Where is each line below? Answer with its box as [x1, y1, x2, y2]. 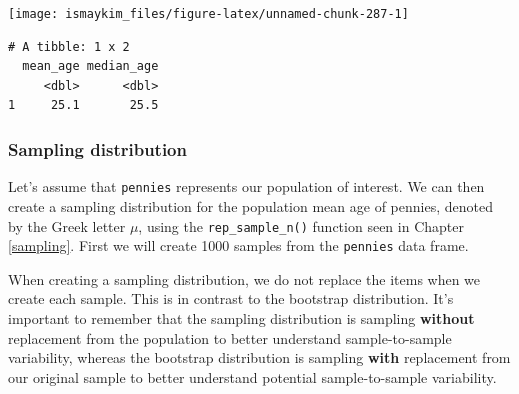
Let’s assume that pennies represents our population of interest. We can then [8, 176, 485, 197]
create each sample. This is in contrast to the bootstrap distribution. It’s [8, 288, 454, 309]
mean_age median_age [22, 59, 159, 74]
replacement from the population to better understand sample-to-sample [8, 327, 452, 348]
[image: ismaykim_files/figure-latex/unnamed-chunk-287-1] [8, 7, 409, 21]
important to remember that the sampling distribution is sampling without [8, 308, 475, 328]
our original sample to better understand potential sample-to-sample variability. [8, 366, 497, 387]
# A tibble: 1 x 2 [8, 39, 130, 54]
